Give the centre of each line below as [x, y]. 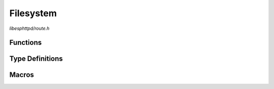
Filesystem [33, 13]
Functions [26, 43]
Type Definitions [36, 59]
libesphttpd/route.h [29, 28]
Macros [22, 75]
